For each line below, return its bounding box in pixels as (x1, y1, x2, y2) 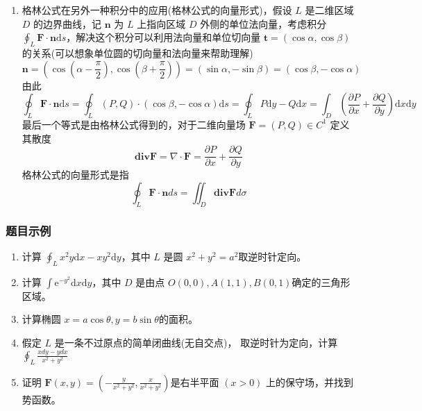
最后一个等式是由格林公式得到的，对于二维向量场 (22, 117, 246, 131)
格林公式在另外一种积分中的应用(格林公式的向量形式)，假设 (22, 3, 292, 17)
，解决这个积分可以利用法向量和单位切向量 (66, 30, 261, 44)
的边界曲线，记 (33, 16, 102, 31)
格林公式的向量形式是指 (22, 167, 129, 182)
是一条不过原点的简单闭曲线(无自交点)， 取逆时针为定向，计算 (54, 335, 338, 349)
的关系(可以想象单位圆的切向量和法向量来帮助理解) (22, 45, 253, 60)
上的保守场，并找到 (266, 374, 354, 389)
